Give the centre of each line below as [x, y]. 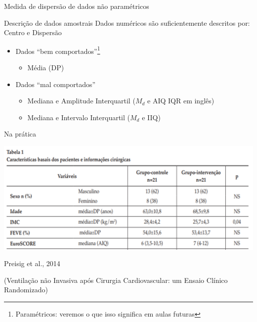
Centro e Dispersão [33, 32]
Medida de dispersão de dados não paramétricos [77, 6]
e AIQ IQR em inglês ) [181, 101]
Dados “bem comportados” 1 [58, 50]
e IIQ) [151, 117]
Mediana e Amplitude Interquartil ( [81, 101]
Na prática [20, 134]
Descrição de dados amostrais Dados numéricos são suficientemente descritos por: [127, 23]
